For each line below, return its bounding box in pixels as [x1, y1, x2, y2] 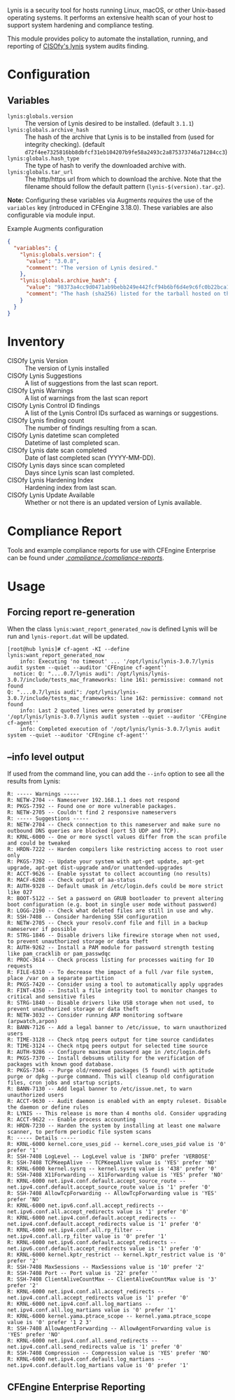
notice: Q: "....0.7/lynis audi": [13, 671, 114, 678]
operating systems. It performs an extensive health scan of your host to [7, 13, 213, 22]
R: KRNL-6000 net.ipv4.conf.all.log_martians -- [7, 1300, 152, 1308]
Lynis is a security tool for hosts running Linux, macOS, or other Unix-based [7, 6, 226, 14]
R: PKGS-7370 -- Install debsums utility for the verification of [7, 1055, 205, 1062]
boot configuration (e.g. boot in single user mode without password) [7, 902, 218, 909]
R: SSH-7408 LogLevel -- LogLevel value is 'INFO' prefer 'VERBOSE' [7, 1153, 211, 1161]
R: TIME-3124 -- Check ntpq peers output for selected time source [7, 1043, 208, 1050]
